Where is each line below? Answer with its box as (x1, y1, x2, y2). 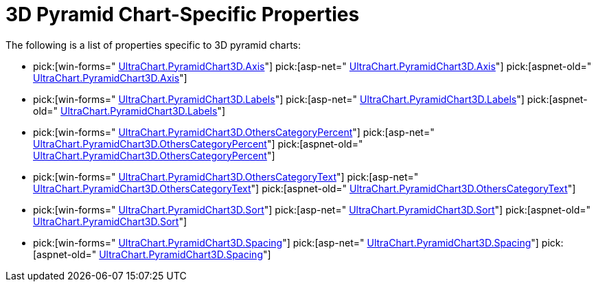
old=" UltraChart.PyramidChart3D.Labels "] (33, 104, 225, 117)
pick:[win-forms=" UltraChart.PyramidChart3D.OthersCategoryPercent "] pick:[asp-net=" (33, 126, 435, 138)
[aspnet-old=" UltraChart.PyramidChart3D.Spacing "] (33, 248, 271, 260)
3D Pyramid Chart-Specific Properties (5, 3, 360, 26)
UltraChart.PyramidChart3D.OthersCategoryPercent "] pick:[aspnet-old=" (33, 137, 363, 150)
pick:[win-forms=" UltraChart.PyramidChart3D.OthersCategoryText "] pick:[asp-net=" (33, 170, 419, 183)
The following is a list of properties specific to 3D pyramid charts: (5, 38, 301, 51)
